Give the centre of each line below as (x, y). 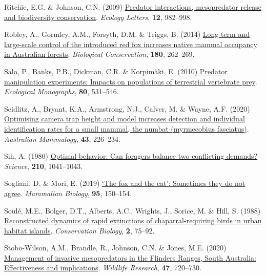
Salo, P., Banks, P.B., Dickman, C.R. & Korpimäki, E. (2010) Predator (116, 71)
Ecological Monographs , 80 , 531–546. (62, 91)
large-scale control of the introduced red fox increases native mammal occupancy (131, 44)
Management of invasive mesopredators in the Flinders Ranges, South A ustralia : (130, 257)
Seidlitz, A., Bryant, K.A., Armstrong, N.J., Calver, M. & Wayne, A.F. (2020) (127, 108)
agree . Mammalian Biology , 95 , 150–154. (68, 193)
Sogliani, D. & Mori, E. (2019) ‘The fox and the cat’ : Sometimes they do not (125, 183)
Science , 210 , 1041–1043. (44, 166)
